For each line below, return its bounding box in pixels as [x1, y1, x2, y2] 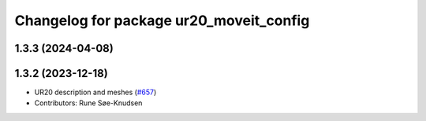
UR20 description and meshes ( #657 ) [34, 87, 157, 97]
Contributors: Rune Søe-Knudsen [34, 98, 143, 108]
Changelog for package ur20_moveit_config [14, 12, 310, 29]
